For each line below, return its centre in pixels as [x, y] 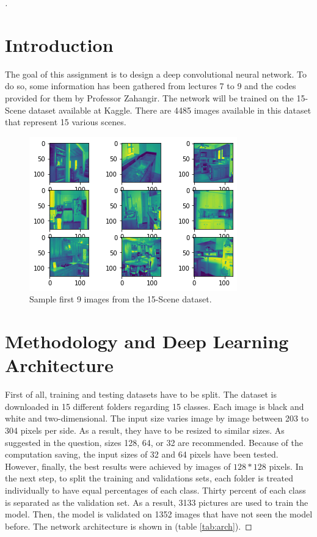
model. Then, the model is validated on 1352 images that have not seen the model [159, 514]
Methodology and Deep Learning [147, 341]
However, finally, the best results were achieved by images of [118, 466]
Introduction [59, 44]
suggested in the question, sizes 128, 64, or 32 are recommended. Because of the [154, 442]
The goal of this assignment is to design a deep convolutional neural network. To [156, 74]
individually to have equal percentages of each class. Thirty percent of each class [155, 490]
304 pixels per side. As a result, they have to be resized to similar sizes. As [145, 430]
